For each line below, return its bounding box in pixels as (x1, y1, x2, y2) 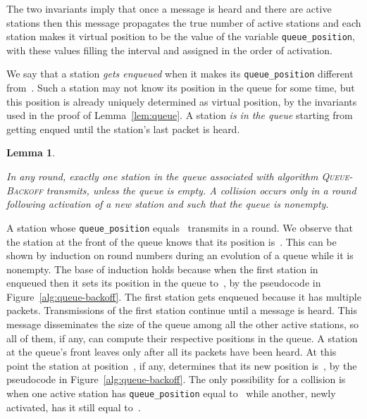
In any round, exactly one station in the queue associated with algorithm (6, 169, 318, 184)
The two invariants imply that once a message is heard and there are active (6, 1, 332, 15)
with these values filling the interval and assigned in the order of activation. (6, 42, 332, 57)
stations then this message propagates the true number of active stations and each (6, 15, 361, 30)
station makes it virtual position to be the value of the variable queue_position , (6, 29, 355, 44)
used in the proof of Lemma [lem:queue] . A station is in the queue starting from (6, 108, 353, 123)
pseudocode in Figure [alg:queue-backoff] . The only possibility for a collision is (6, 372, 346, 387)
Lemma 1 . (6, 145, 56, 160)
